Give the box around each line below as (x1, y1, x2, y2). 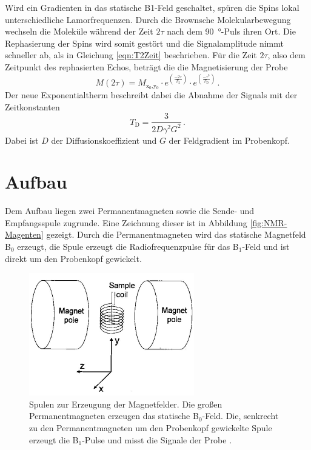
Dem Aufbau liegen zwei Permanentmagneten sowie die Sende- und (5, 204, 255, 217)
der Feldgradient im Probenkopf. (169, 133, 290, 146)
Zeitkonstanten (5, 100, 60, 113)
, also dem (267, 49, 306, 61)
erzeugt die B (29, 433, 79, 446)
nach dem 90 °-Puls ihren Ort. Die (167, 25, 296, 38)
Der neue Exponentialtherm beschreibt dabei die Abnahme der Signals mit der (5, 88, 298, 101)
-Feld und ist (242, 240, 290, 253)
